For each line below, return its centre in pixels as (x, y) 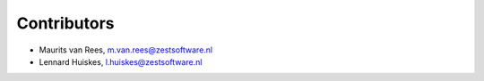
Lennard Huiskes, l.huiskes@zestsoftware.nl (121, 61)
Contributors (66, 23)
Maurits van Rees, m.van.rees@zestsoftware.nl (126, 50)
